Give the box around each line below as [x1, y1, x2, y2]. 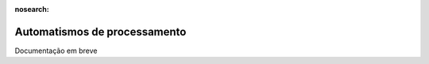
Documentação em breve [14, 46, 98, 55]
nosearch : [14, 5, 49, 13]
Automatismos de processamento [14, 24, 187, 39]
